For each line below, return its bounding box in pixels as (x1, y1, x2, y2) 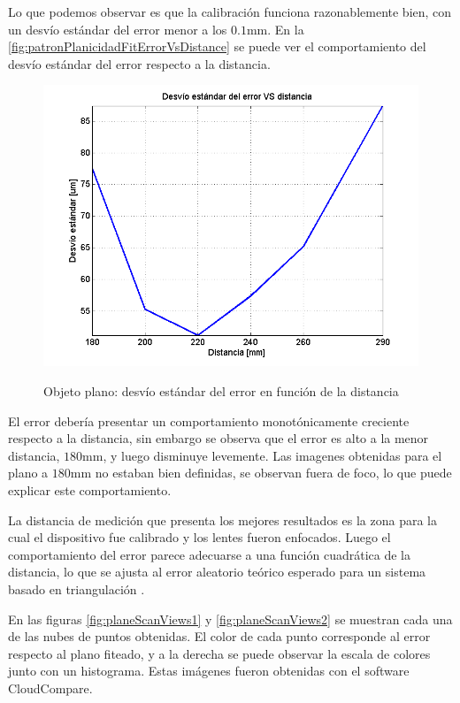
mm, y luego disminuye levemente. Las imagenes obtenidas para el (82, 446, 442, 464)
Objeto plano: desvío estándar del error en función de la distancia (43, 381, 399, 400)
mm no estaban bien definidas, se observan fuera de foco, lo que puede (70, 463, 452, 482)
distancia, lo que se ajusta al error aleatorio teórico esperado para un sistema (8, 562, 426, 581)
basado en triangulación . (8, 579, 145, 598)
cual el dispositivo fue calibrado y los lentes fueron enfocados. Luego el (8, 528, 391, 546)
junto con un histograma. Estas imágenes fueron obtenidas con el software (8, 661, 410, 680)
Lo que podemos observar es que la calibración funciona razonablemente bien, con (8, 3, 452, 20)
